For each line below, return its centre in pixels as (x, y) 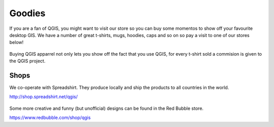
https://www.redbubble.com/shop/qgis (50, 118)
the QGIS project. (27, 61)
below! (16, 43)
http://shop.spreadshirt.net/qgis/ (44, 97)
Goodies (27, 13)
